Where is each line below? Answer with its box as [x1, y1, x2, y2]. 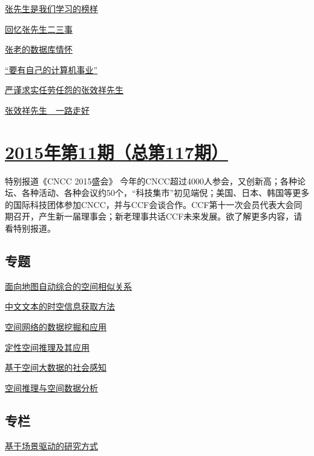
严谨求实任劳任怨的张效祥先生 [5, 83, 123, 96]
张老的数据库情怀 [5, 43, 73, 56]
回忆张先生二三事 [5, 22, 73, 35]
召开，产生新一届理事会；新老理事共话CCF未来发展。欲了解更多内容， [13, 210, 294, 223]
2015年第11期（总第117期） [5, 139, 228, 164]
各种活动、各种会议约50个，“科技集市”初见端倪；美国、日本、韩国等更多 [21, 186, 310, 199]
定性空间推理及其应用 [5, 340, 90, 353]
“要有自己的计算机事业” [5, 63, 98, 76]
